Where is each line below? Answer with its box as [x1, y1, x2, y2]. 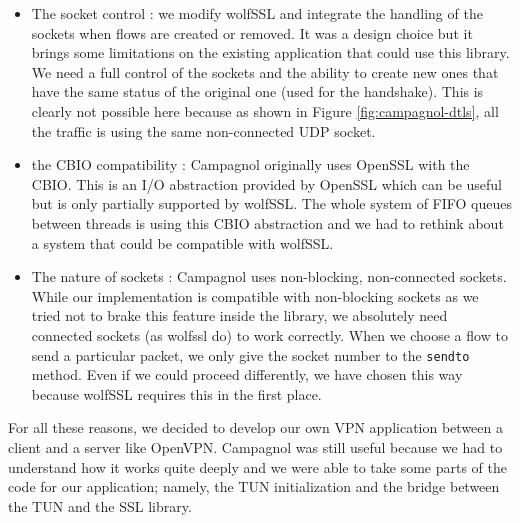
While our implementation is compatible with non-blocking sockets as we [31, 285, 479, 306]
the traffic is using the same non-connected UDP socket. [31, 120, 376, 141]
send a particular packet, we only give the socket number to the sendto [31, 344, 470, 365]
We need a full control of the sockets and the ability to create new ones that [31, 61, 499, 82]
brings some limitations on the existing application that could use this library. [31, 42, 510, 63]
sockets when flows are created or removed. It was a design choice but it [31, 22, 473, 43]
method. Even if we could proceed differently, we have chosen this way [31, 364, 463, 385]
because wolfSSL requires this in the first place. [31, 383, 322, 404]
